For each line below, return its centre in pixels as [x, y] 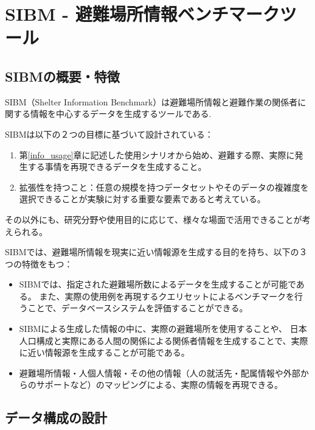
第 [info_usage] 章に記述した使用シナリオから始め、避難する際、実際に [157, 154]
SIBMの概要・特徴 [62, 76]
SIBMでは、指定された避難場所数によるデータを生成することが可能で [157, 284]
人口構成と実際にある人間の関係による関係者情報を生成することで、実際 [164, 340]
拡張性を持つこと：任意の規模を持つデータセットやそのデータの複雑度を [164, 187]
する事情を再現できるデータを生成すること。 [117, 167]
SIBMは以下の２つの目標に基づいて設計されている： [109, 134]
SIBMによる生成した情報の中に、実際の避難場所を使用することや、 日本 [163, 329]
